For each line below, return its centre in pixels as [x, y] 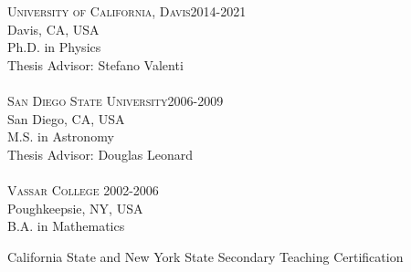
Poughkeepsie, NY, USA [75, 208]
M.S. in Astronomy [61, 136]
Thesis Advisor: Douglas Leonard [100, 154]
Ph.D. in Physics [54, 47]
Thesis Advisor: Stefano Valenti [95, 64]
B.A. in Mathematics [66, 226]
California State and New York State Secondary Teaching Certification [205, 256]
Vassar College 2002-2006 [83, 189]
